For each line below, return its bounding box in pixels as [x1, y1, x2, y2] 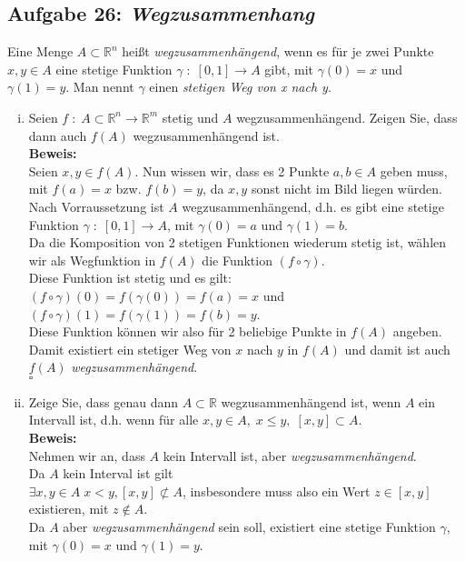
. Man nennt [65, 77, 134, 96]
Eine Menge [7, 42, 74, 61]
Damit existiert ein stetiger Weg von [28, 339, 232, 358]
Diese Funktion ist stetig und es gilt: [28, 268, 232, 287]
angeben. [392, 322, 442, 341]
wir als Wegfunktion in [28, 250, 156, 269]
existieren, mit [28, 499, 109, 518]
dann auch [28, 125, 87, 145]
